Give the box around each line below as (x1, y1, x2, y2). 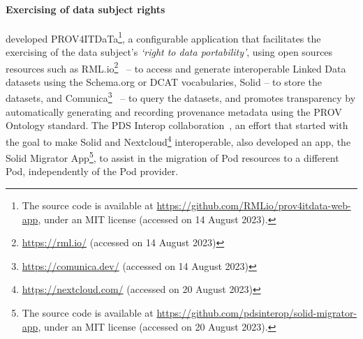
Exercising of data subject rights (6, 1, 165, 16)
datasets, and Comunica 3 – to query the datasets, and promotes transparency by (6, 89, 356, 105)
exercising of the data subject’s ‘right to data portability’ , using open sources (6, 45, 333, 59)
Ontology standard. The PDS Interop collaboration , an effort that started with (6, 118, 348, 133)
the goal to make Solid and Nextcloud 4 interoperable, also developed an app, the (6, 132, 351, 149)
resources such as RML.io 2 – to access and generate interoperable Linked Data (6, 59, 346, 75)
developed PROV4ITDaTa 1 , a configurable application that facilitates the (6, 29, 321, 45)
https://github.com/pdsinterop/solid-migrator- (156, 305, 357, 319)
